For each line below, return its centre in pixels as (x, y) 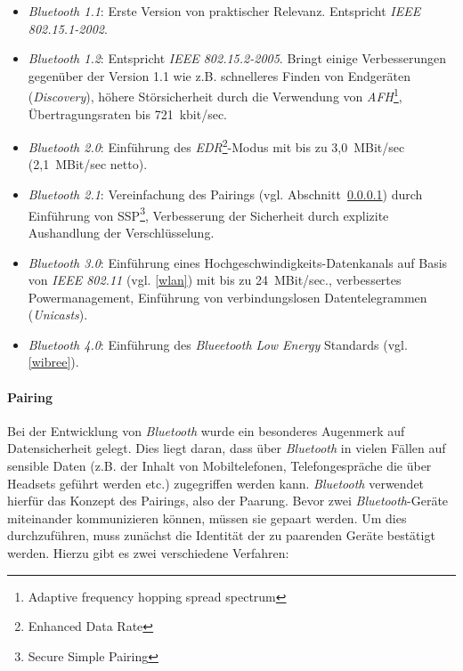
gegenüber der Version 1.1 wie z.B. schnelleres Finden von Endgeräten (219, 75)
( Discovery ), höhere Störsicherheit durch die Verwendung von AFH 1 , (215, 95)
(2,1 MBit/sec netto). (88, 164)
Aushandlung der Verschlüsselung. (121, 232)
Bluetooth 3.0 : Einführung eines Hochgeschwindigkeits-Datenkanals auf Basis (238, 262)
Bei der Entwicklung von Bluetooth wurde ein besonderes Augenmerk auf (206, 430)
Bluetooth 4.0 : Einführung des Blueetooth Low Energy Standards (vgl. (218, 344)
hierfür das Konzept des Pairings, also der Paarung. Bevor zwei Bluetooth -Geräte (228, 501)
